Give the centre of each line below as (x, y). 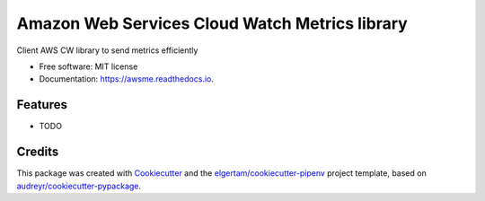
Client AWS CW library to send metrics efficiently (107, 50)
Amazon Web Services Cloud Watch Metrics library (212, 23)
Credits (38, 152)
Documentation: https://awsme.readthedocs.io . (127, 79)
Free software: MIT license (88, 66)
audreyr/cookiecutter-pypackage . (79, 186)
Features (42, 105)
